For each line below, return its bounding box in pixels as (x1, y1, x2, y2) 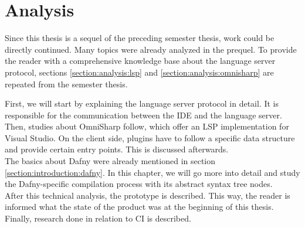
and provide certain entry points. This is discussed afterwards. (5, 143, 229, 155)
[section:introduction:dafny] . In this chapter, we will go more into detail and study (5, 166, 300, 178)
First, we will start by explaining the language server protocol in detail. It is (5, 97, 279, 110)
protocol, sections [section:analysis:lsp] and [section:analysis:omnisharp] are (5, 66, 274, 78)
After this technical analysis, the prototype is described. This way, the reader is (5, 189, 290, 201)
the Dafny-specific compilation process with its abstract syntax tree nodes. (5, 178, 273, 190)
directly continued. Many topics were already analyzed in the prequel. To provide (5, 43, 297, 55)
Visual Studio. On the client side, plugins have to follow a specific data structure (5, 131, 295, 144)
